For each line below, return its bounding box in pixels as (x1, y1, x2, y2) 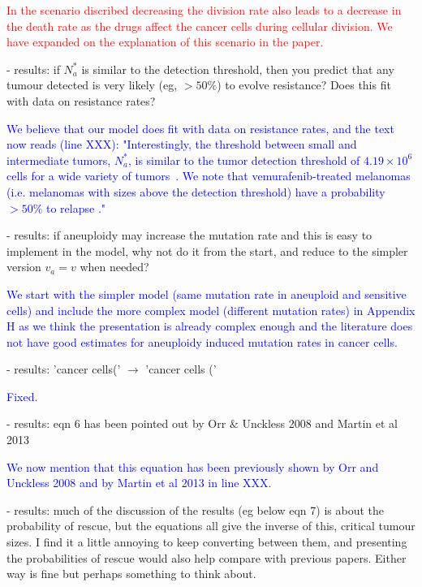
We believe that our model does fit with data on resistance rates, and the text (6, 119, 394, 136)
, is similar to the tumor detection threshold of (127, 151, 360, 168)
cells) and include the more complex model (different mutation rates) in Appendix (6, 301, 416, 318)
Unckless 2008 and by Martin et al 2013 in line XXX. (6, 474, 272, 491)
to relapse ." (45, 199, 106, 216)
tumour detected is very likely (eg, (6, 76, 178, 93)
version (6, 258, 41, 275)
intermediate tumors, (6, 151, 111, 168)
